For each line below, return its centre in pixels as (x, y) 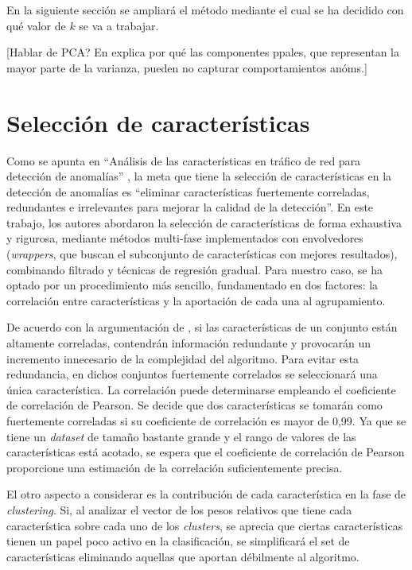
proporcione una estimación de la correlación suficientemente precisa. (175, 467)
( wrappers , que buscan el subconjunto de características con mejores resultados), (202, 254)
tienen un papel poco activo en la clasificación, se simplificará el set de (178, 541)
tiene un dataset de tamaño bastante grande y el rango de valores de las (181, 436)
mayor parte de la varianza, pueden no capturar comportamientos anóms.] (187, 67)
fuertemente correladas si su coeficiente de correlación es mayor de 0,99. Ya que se (206, 421)
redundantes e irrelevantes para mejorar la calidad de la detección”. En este (190, 207)
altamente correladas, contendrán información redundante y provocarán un (189, 343)
